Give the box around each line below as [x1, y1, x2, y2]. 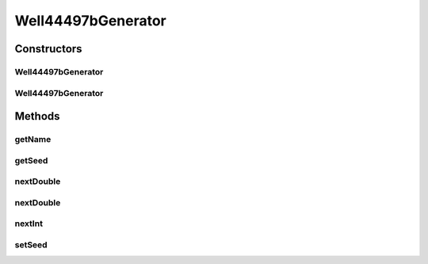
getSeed [14, 155, 48, 166]
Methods [14, 109, 60, 123]
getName [14, 134, 52, 145]
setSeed [14, 239, 48, 250]
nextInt [14, 218, 44, 229]
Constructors [14, 42, 82, 55]
